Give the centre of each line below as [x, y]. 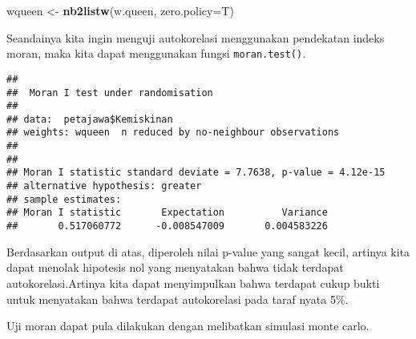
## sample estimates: [64, 199]
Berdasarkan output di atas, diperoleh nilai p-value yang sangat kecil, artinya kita [208, 251]
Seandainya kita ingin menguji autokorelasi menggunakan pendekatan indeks [196, 37]
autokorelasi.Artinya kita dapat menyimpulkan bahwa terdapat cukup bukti [193, 282]
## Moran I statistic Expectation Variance [167, 213]
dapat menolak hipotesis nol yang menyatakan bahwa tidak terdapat [175, 267]
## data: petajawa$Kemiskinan [90, 119]
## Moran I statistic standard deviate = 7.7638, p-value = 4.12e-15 [196, 173]
